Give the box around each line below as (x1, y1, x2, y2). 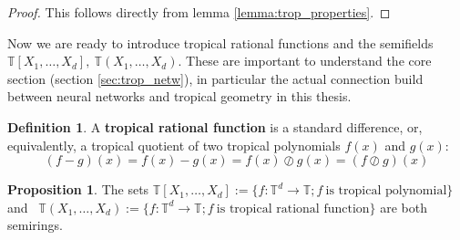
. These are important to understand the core (178, 51, 432, 70)
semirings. (7, 215, 63, 235)
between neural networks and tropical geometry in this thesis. (7, 87, 352, 106)
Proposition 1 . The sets (7, 180, 149, 199)
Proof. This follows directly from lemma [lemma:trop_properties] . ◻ (7, 3, 391, 21)
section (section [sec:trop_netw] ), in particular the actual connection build (7, 68, 424, 88)
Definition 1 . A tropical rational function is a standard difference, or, (7, 117, 423, 136)
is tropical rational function (216, 202, 370, 215)
